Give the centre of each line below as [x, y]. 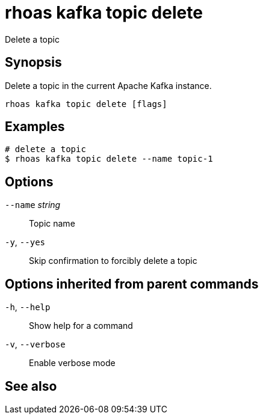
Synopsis [33, 63]
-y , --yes [25, 242]
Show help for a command [81, 326]
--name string [33, 205]
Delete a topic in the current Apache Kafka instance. [108, 85]
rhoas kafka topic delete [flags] [86, 104]
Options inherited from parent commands [132, 284]
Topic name [52, 224]
